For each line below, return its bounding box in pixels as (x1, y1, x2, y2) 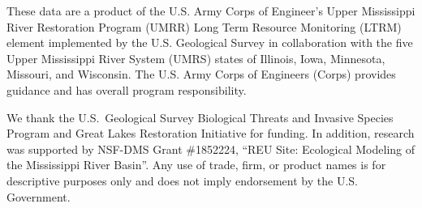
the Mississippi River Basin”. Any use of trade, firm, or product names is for (6, 156, 386, 173)
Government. (6, 188, 71, 205)
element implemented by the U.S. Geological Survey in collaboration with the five (6, 34, 413, 51)
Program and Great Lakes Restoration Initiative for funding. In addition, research (6, 125, 415, 142)
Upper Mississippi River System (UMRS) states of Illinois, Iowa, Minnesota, (6, 49, 385, 66)
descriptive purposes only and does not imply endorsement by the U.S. (6, 172, 358, 189)
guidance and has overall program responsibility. (6, 81, 247, 98)
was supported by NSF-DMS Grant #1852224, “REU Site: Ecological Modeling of (6, 140, 416, 157)
